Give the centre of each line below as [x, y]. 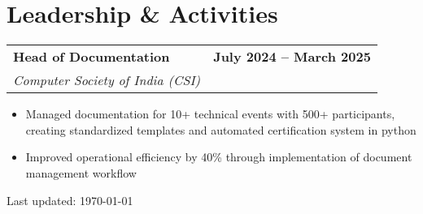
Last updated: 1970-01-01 [70, 200]
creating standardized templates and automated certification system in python [221, 129]
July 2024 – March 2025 [292, 57]
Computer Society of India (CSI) [107, 80]
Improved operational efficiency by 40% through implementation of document [219, 157]
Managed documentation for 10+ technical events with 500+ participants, [210, 114]
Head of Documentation [92, 57]
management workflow [81, 172]
